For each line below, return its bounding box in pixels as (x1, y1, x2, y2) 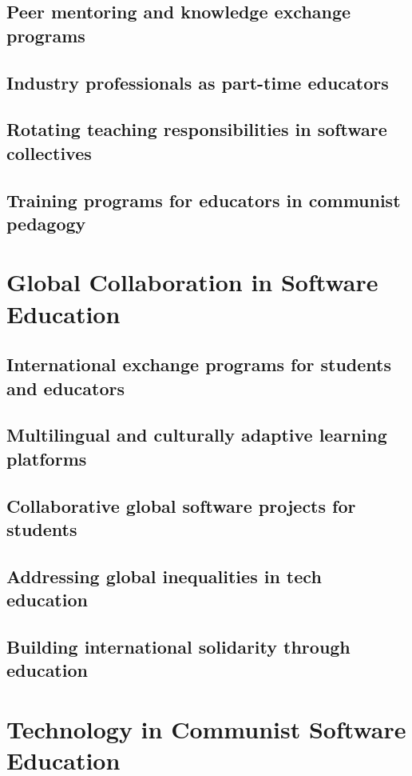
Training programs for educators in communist (6, 187, 401, 212)
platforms (6, 446, 87, 470)
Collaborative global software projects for (6, 493, 356, 518)
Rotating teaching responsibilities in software (6, 117, 387, 142)
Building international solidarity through (6, 634, 351, 658)
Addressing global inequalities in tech (6, 563, 322, 588)
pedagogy (6, 210, 86, 235)
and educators (6, 375, 125, 400)
